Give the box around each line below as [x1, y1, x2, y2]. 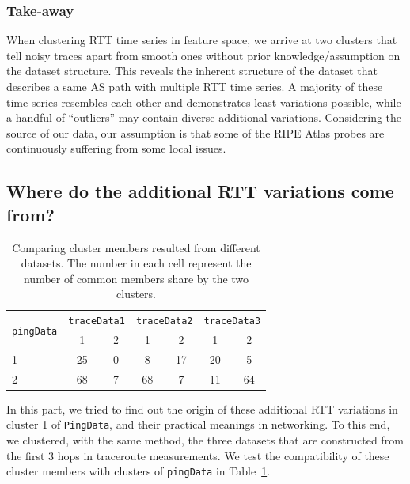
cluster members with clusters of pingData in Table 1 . [6, 463, 271, 479]
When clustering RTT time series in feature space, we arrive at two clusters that [6, 32, 397, 48]
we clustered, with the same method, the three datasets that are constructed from [6, 432, 404, 448]
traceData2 [135, 316, 193, 327]
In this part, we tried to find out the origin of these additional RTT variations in [6, 400, 398, 417]
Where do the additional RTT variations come [6, 179, 394, 203]
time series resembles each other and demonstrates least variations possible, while [6, 93, 401, 110]
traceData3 [203, 316, 261, 327]
